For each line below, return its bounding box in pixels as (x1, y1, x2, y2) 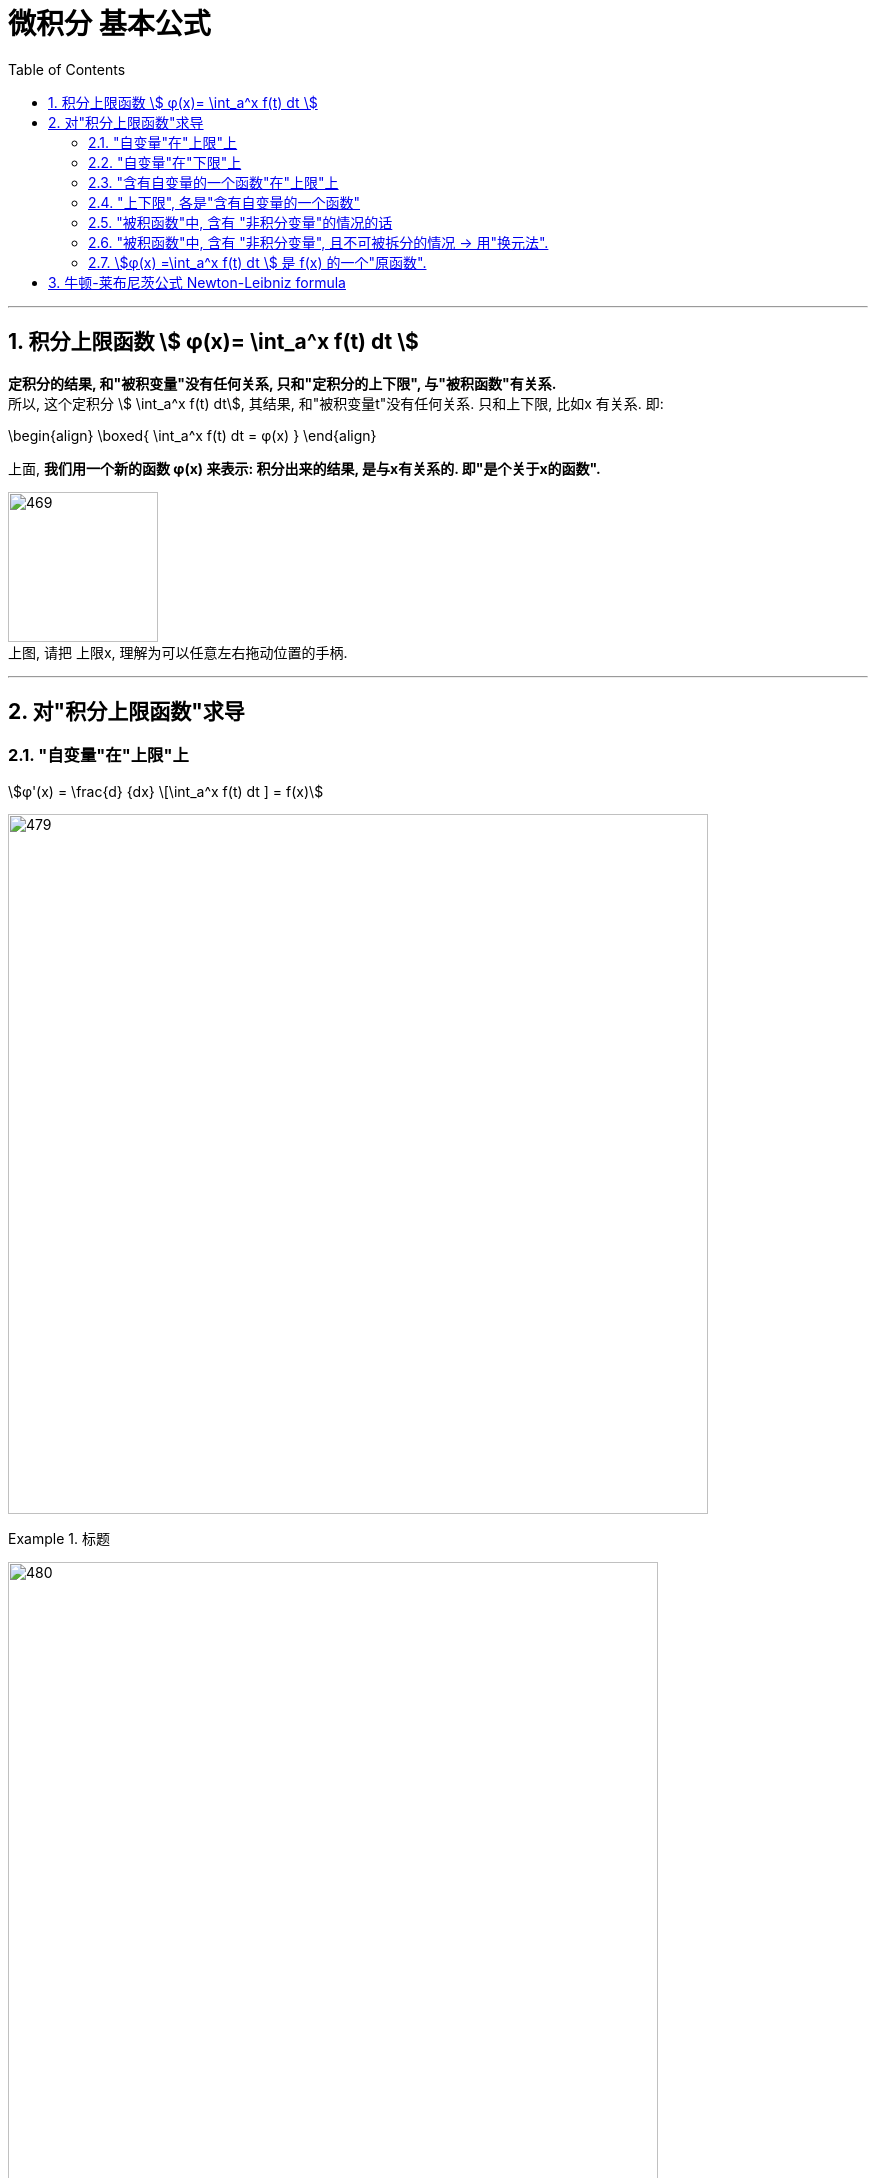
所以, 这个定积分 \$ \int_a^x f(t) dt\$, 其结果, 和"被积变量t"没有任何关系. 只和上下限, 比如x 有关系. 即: (8, 394, 664, 412)
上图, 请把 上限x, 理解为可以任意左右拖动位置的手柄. (8, 643, 348, 661)
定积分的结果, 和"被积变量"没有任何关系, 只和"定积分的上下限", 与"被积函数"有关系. (8, 374, 557, 392)
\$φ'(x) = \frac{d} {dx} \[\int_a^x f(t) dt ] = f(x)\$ (8, 782, 324, 800)
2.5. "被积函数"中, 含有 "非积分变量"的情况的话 (88, 213, 393, 231)
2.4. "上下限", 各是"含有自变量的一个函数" (88, 193, 361, 211)
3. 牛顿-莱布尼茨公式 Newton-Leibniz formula (48, 273, 346, 291)
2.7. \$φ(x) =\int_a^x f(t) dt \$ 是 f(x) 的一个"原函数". (88, 253, 427, 271)
